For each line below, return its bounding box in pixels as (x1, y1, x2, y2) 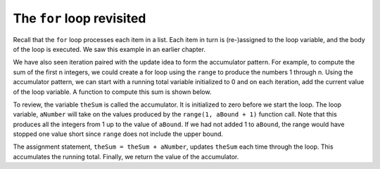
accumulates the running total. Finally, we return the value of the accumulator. (13, 152, 239, 161)
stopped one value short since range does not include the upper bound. (13, 130, 224, 138)
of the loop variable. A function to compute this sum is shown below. (13, 88, 212, 96)
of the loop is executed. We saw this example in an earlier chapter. (13, 45, 205, 53)
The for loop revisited (13, 11, 146, 26)
